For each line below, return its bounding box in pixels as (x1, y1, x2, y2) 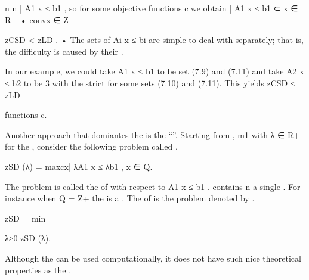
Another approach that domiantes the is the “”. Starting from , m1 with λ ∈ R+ (5, 128, 301, 141)
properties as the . (5, 263, 72, 276)
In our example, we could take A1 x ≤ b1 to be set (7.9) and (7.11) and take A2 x (5, 65, 304, 77)
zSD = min (5, 211, 46, 224)
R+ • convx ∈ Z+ (5, 13, 75, 26)
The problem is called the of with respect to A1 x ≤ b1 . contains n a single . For (5, 180, 301, 192)
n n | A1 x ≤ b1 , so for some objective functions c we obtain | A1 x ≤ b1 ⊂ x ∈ (5, 2, 298, 14)
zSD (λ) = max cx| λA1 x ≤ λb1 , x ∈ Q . (5, 160, 153, 172)
